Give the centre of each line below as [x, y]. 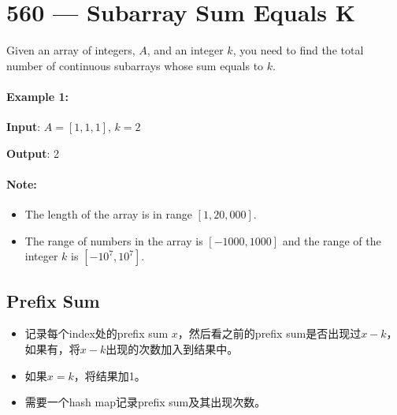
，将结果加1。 [109, 375]
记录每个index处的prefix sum [96, 333]
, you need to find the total [298, 50]
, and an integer [185, 50]
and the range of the [332, 240]
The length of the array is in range [108, 214]
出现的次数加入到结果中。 [172, 349]
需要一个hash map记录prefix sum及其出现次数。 [145, 402]
